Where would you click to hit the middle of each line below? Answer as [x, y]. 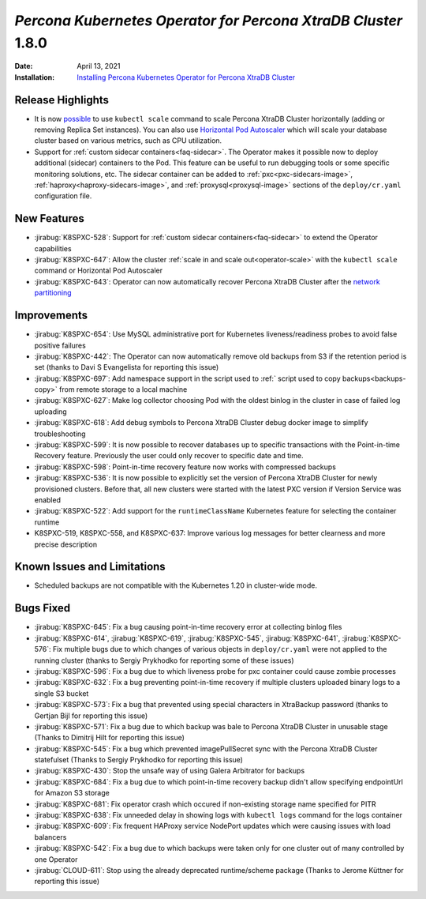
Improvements [51, 316]
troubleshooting [60, 434]
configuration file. [63, 196]
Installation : [35, 77]
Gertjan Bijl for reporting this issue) [91, 716]
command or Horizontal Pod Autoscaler [99, 271]
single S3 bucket [62, 693]
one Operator [56, 859]
